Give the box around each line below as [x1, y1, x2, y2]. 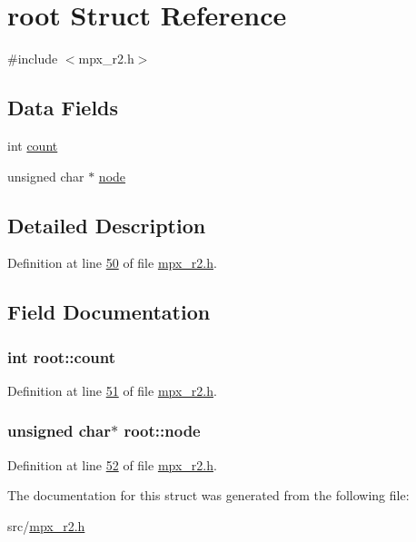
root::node [124, 419, 201, 442]
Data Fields [7, 94, 119, 122]
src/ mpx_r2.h [7, 516, 85, 535]
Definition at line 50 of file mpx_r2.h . [7, 253, 217, 272]
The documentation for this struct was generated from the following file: [7, 486, 410, 505]
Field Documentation [7, 298, 211, 326]
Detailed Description [7, 211, 206, 239]
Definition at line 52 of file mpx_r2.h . [7, 455, 217, 474]
